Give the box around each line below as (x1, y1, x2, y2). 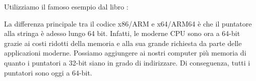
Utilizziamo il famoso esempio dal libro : (4, 1, 129, 11)
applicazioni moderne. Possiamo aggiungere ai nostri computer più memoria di (4, 47, 246, 58)
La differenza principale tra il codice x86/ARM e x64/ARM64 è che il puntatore (4, 18, 252, 28)
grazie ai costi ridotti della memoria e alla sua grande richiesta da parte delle (4, 37, 242, 48)
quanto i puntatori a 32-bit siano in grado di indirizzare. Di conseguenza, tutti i (4, 57, 250, 67)
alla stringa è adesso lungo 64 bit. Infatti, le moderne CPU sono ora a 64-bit (4, 28, 240, 38)
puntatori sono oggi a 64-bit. (4, 67, 92, 77)
